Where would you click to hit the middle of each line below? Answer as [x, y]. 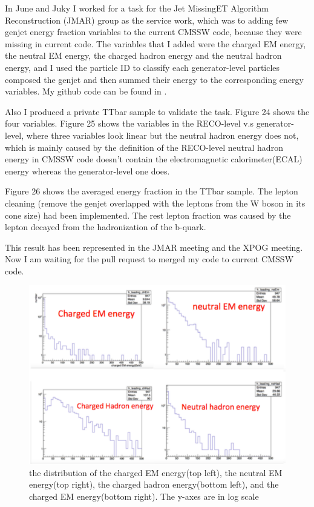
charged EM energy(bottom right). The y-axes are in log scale [144, 496]
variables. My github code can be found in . [86, 91]
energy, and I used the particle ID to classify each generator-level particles [142, 67]
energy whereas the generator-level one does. [87, 171]
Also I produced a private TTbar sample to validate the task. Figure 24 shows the [157, 111]
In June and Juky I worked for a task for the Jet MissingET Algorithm [137, 8]
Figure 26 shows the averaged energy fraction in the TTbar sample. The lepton [152, 191]
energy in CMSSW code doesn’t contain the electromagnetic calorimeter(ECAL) [154, 159]
